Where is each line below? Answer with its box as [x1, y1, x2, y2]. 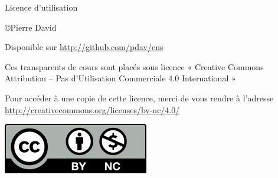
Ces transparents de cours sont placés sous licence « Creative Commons [5, 60, 264, 72]
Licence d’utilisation [5, 1, 78, 13]
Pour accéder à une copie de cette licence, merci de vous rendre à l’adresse [5, 91, 274, 104]
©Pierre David [5, 21, 57, 33]
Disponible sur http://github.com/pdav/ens [5, 41, 163, 53]
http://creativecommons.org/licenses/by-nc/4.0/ [5, 103, 180, 116]
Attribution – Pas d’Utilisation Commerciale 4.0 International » [5, 72, 236, 84]
